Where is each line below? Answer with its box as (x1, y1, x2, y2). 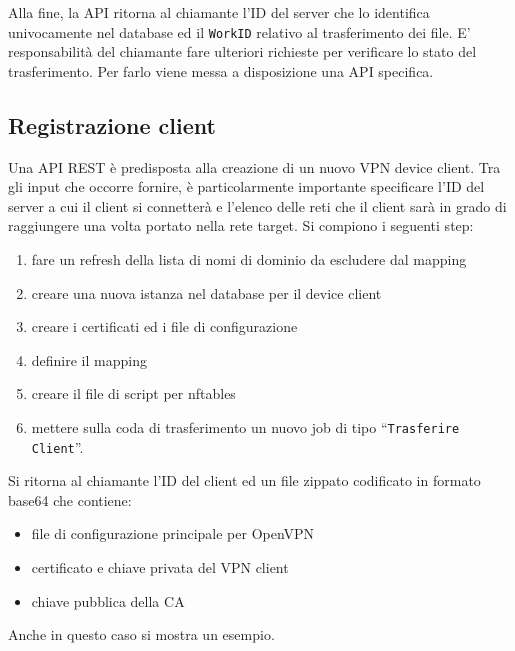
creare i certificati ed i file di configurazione (31, 316, 298, 337)
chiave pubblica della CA (31, 590, 185, 611)
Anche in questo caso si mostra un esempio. (8, 624, 275, 645)
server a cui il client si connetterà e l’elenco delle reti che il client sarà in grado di (8, 195, 507, 216)
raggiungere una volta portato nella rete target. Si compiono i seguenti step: (8, 215, 474, 236)
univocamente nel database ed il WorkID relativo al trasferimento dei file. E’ (8, 21, 471, 42)
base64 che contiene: (8, 489, 132, 510)
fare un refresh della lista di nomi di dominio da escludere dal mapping (31, 249, 467, 270)
